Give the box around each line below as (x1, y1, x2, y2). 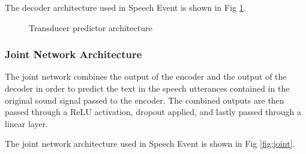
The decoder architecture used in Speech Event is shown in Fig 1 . (5, 1, 246, 13)
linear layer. (5, 117, 49, 129)
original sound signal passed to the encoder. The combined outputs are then (5, 93, 284, 106)
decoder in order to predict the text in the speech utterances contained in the (5, 82, 290, 94)
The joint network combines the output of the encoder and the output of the (5, 70, 287, 83)
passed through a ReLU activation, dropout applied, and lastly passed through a (5, 105, 302, 118)
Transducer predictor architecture (29, 21, 152, 34)
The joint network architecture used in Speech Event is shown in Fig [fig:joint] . (5, 137, 295, 150)
